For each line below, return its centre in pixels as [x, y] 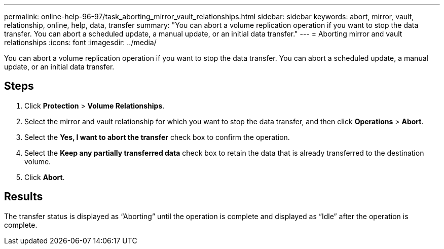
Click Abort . [45, 177]
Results [24, 197]
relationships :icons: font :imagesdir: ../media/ [80, 42]
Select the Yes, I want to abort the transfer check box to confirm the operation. [157, 137]
